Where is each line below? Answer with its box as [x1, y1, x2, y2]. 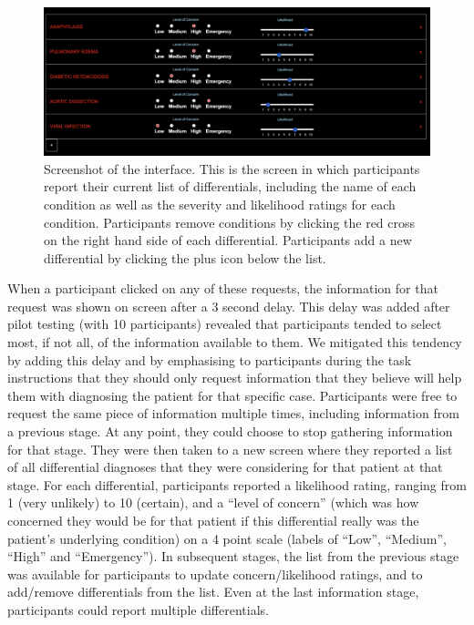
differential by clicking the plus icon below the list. [44, 248, 326, 267]
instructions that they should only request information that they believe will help [7, 368, 462, 387]
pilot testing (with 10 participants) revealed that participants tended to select [7, 314, 442, 333]
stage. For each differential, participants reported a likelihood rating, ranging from [7, 475, 467, 494]
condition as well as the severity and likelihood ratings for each [44, 194, 396, 213]
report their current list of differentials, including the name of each [44, 177, 417, 196]
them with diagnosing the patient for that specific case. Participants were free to [7, 385, 458, 405]
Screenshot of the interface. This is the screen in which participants [44, 159, 420, 178]
